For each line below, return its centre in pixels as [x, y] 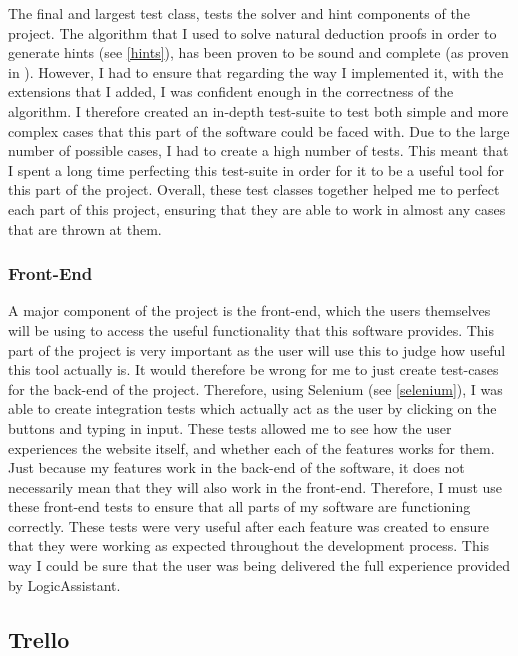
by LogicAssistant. [64, 584]
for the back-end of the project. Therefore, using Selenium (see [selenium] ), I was [255, 388]
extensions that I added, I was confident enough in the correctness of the [231, 91]
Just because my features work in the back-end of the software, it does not [236, 467]
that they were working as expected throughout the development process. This [249, 545]
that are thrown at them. [85, 228]
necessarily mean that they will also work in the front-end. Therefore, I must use [255, 486]
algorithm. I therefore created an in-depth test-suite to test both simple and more [258, 110]
